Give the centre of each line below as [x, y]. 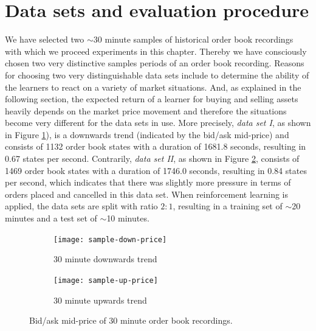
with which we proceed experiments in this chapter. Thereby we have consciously [156, 51]
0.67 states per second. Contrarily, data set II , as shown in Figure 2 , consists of [152, 159]
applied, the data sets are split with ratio [81, 206]
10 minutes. [128, 218]
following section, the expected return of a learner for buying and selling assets [152, 99]
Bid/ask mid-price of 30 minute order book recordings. [131, 320]
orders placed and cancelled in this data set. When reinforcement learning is [147, 194]
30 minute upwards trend [100, 300]
